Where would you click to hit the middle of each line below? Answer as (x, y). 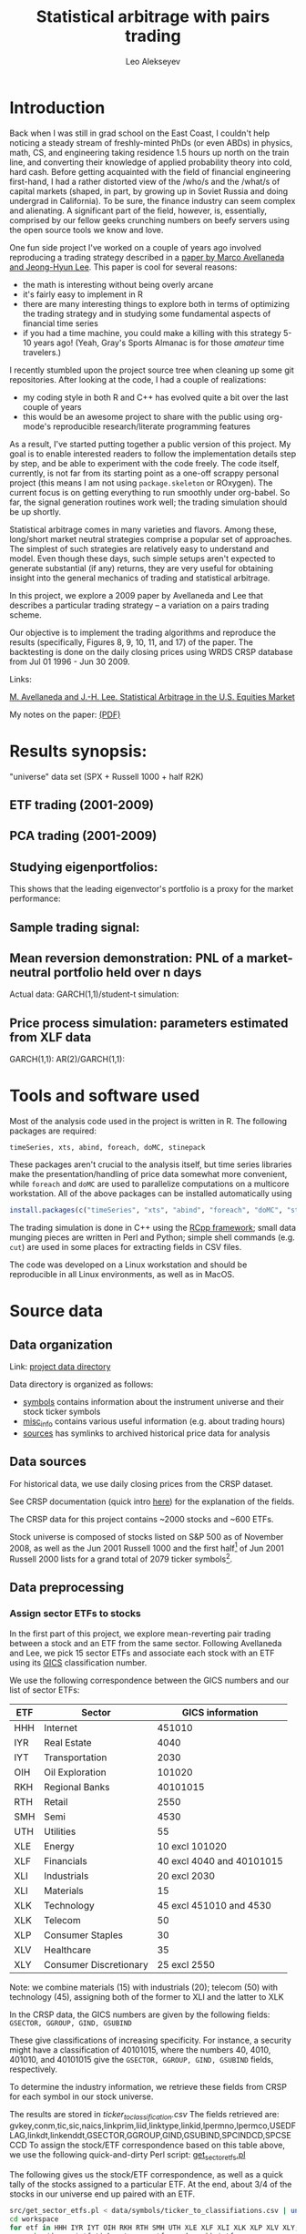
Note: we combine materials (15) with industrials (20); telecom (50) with (144, 1987)
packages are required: (53, 1131)
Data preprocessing (67, 1588)
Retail (56, 1801)
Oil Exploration (75, 1772)
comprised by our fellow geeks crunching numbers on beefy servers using (149, 220)
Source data (56, 1312)
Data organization (61, 1344)
